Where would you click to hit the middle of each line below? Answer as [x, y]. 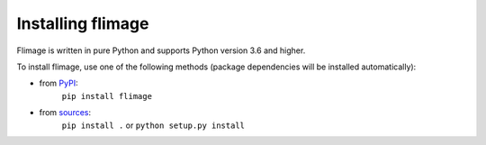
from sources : [65, 113]
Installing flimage [83, 23]
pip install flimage [107, 96]
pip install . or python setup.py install [153, 125]
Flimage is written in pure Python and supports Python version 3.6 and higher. [161, 50]
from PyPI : [58, 83]
